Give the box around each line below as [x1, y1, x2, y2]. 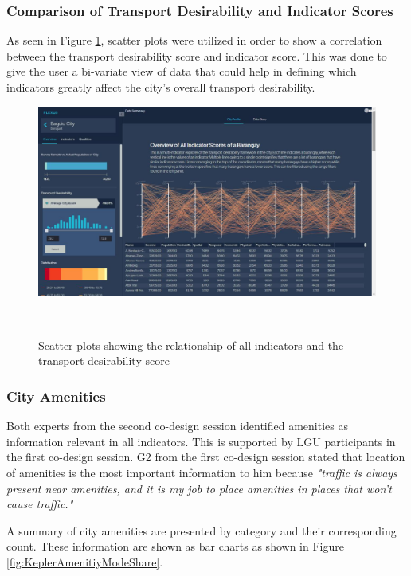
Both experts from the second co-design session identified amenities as [6, 417, 349, 434]
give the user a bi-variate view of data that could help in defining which [6, 63, 357, 80]
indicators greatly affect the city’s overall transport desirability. [6, 79, 315, 95]
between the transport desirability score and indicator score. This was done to [6, 47, 387, 64]
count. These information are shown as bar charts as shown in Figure [6, 538, 344, 554]
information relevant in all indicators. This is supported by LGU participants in [6, 433, 396, 449]
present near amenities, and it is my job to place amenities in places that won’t [6, 480, 392, 496]
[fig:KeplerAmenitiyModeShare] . [6, 554, 163, 570]
